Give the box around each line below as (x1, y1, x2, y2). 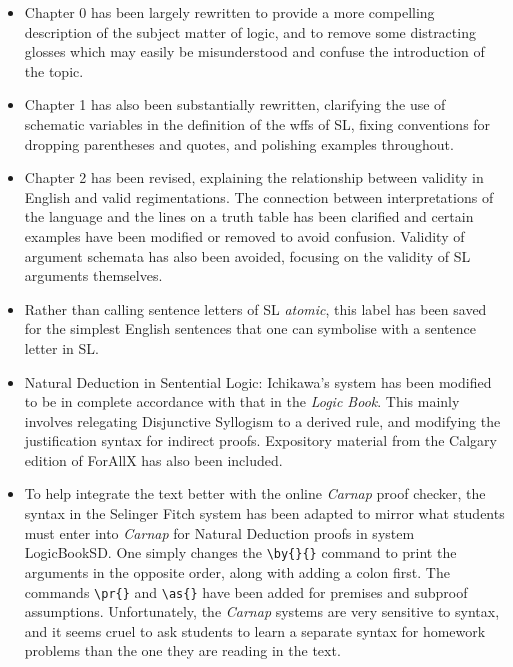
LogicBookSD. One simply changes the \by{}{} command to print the (24, 542, 457, 563)
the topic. (24, 60, 84, 81)
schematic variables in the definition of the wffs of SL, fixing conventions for (24, 113, 491, 134)
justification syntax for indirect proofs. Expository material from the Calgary (24, 430, 497, 451)
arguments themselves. (24, 265, 163, 286)
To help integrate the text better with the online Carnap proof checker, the (24, 483, 486, 504)
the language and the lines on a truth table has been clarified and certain (24, 206, 474, 227)
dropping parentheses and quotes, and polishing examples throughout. (24, 133, 454, 154)
